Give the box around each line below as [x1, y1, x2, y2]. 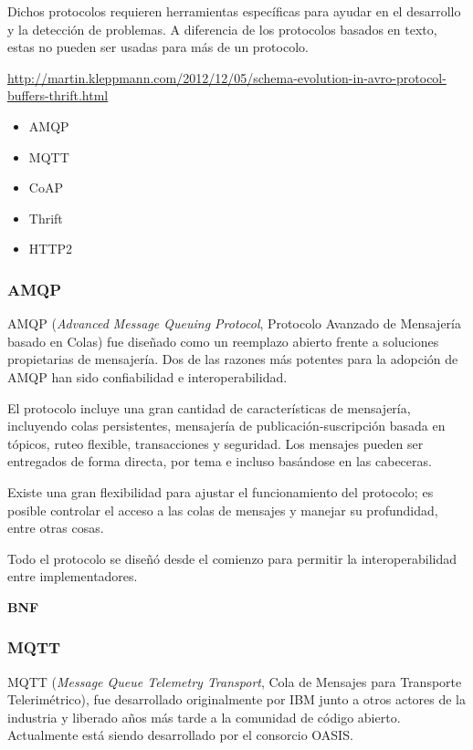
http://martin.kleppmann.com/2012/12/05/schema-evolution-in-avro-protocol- [7, 68, 447, 87]
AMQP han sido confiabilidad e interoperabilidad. [7, 367, 288, 386]
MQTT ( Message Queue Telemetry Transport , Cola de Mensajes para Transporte [7, 672, 462, 691]
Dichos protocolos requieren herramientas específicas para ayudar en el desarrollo [7, 2, 461, 20]
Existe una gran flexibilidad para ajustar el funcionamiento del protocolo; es [7, 482, 434, 501]
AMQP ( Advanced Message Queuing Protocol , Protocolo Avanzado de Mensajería [7, 314, 462, 333]
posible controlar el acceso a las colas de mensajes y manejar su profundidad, [7, 500, 438, 519]
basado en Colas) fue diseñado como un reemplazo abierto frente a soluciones [7, 331, 439, 350]
